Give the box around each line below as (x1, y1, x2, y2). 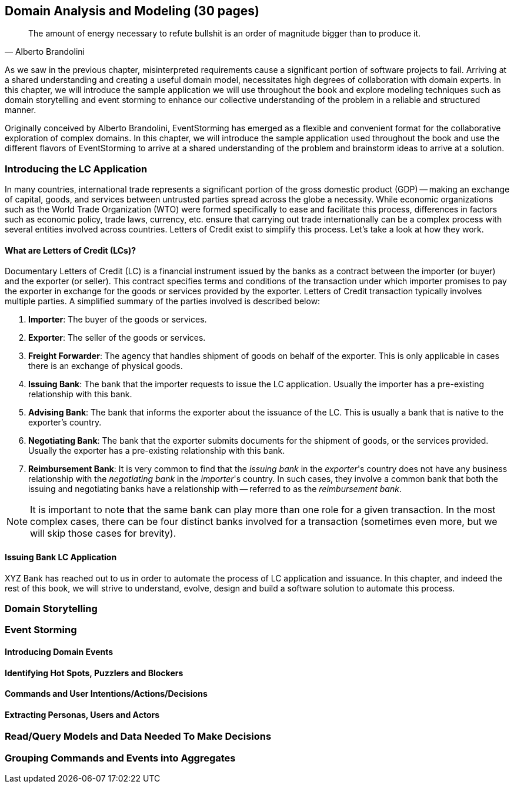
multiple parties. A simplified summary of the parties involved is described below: (5, 296, 321, 307)
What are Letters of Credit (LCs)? (5, 245, 136, 255)
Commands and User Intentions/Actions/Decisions (5, 689, 208, 699)
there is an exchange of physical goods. (28, 361, 183, 371)
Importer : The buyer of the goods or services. (28, 314, 207, 325)
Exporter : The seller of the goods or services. (28, 333, 206, 343)
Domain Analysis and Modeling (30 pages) (5, 4, 259, 18)
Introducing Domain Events (5, 646, 114, 657)
